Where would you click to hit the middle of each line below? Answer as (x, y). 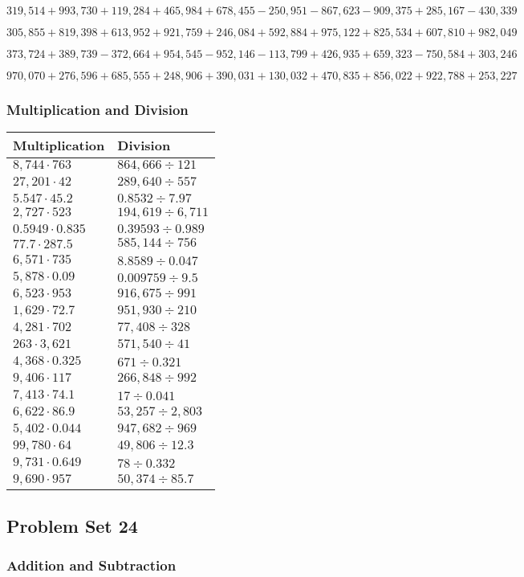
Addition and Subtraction (91, 565)
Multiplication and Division (97, 109)
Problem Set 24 (72, 525)
